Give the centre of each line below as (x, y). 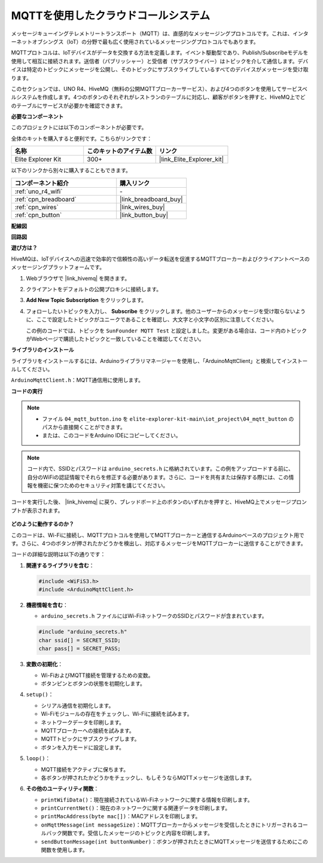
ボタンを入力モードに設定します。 (83, 747)
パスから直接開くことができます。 (84, 427)
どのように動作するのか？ (42, 524)
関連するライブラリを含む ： (60, 565)
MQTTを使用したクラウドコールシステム (111, 16)
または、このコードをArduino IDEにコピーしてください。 (112, 435)
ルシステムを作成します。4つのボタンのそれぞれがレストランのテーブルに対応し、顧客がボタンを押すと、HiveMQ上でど (158, 97)
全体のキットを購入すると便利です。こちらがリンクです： (82, 138)
